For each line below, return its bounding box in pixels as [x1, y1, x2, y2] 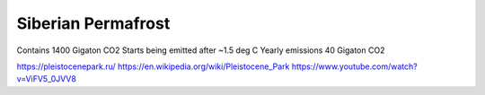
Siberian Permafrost [16, 13, 171, 33]
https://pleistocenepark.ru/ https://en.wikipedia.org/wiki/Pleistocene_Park [16, 61, 290, 72]
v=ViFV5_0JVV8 [16, 73, 76, 84]
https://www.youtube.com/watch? [291, 61, 418, 72]
